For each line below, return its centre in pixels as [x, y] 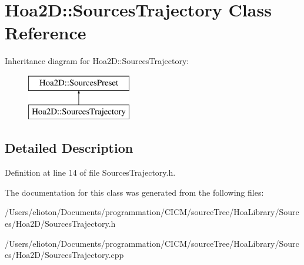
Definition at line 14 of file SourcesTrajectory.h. [90, 172]
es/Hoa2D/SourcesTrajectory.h [60, 224]
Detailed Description [69, 148]
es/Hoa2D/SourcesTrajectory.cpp [64, 255]
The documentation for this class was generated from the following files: [134, 192]
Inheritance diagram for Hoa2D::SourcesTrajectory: [97, 61]
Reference [46, 33]
